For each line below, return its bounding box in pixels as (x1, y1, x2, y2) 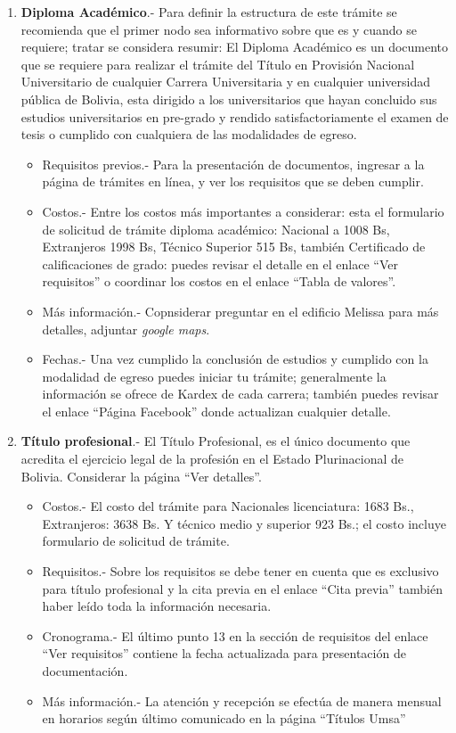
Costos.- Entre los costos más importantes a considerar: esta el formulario (42, 202, 444, 220)
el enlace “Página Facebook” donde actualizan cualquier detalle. (42, 401, 391, 420)
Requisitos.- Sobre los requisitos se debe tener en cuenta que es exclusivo (42, 562, 439, 581)
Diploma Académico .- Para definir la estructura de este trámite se (20, 3, 397, 21)
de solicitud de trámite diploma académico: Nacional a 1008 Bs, (42, 219, 390, 238)
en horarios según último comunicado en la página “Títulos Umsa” (42, 709, 406, 728)
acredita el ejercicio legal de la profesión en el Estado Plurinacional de (20, 449, 404, 468)
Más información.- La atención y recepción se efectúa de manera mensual (42, 691, 442, 710)
